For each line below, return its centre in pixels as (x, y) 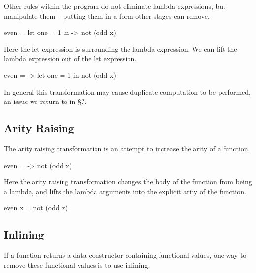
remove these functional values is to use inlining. (77, 264)
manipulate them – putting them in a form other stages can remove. (107, 16)
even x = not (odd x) (36, 208)
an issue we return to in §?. (45, 101)
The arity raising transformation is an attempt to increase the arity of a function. (127, 148)
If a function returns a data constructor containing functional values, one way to (125, 255)
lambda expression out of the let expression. (70, 58)
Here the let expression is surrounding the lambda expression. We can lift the (121, 49)
